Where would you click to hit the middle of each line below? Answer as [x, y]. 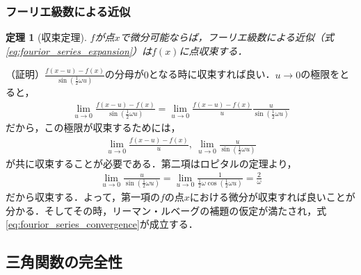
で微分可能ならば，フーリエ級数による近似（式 [227, 37]
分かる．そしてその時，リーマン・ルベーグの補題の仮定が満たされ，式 [166, 210]
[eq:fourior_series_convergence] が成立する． [102, 224]
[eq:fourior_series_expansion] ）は [79, 50]
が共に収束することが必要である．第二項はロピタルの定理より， [151, 163]
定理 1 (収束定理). [46, 37]
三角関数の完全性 [64, 261]
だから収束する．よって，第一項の [83, 196]
